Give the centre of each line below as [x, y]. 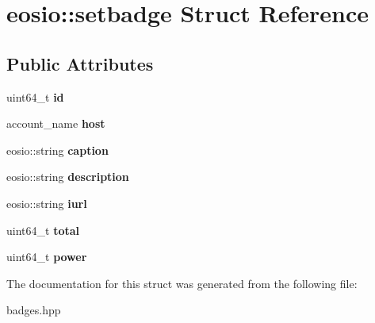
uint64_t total [43, 230]
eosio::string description [68, 177]
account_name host [56, 123]
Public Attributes [80, 63]
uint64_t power [47, 257]
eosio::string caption [57, 150]
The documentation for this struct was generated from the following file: [182, 283]
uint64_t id [35, 96]
